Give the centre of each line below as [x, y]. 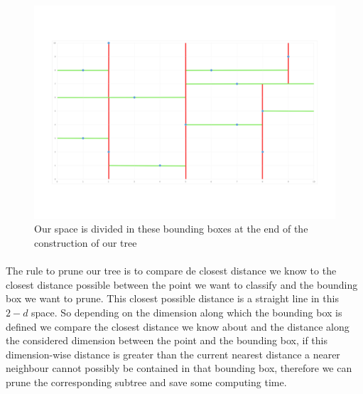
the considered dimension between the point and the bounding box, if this [167, 340]
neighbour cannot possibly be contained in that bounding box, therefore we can [179, 368]
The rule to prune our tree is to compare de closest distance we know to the [171, 271]
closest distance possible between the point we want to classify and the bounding [182, 284]
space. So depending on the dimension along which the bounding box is [187, 312]
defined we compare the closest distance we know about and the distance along [178, 326]
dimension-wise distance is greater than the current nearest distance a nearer [173, 354]
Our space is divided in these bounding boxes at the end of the [171, 229]
